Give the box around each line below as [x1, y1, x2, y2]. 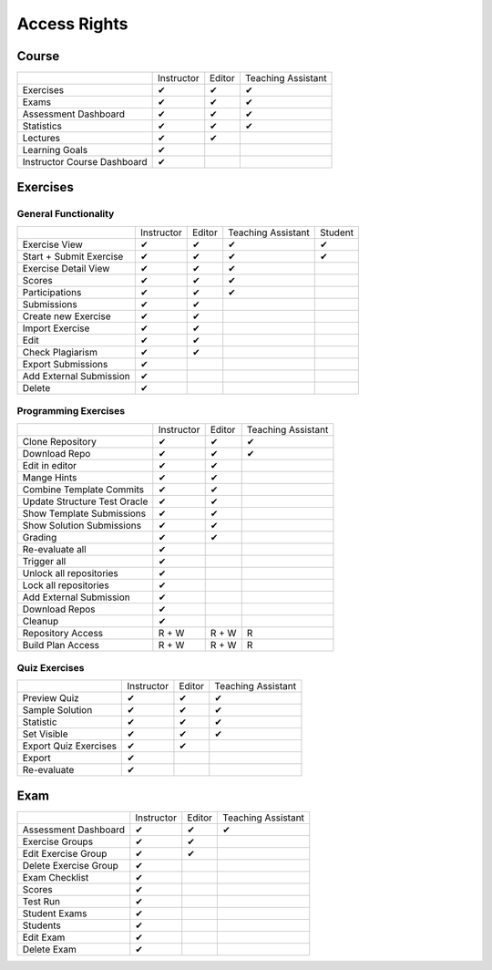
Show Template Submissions [22, 507, 147, 520]
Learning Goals [22, 144, 88, 157]
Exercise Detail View [22, 262, 110, 274]
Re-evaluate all [22, 542, 87, 555]
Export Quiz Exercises [22, 739, 118, 752]
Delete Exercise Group [22, 859, 118, 872]
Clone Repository [22, 435, 97, 448]
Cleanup [22, 614, 59, 627]
